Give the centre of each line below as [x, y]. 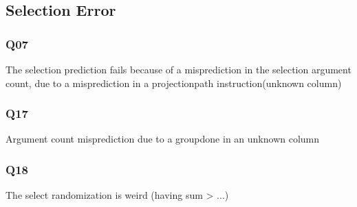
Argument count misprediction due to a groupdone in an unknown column [163, 139]
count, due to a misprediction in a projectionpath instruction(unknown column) [174, 83]
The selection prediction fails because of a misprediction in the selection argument [178, 69]
